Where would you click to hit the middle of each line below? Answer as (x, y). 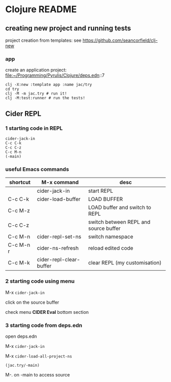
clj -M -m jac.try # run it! (36, 94)
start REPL (101, 191)
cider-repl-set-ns (59, 237)
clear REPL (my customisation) (125, 263)
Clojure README (41, 9)
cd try (12, 89)
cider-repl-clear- (59, 259)
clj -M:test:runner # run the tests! (45, 98)
